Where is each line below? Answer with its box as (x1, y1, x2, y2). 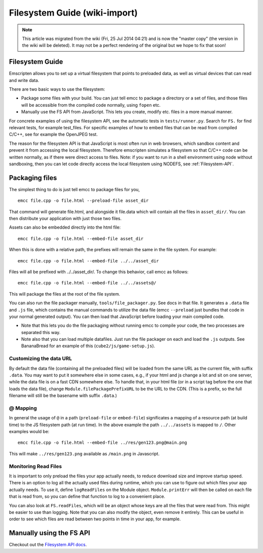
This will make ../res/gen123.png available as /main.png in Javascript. (9, 451, 160, 456)
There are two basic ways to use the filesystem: (9, 86, 105, 92)
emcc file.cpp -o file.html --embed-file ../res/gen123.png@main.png (18, 440, 188, 446)
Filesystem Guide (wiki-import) (9, 7, 138, 18)
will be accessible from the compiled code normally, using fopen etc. (21, 102, 161, 108)
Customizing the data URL (9, 355, 72, 362)
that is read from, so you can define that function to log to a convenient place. (9, 494, 166, 499)
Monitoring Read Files (9, 463, 62, 470)
